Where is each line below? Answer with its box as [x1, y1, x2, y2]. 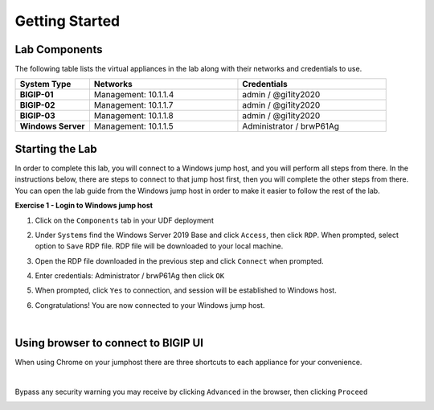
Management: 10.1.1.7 [93, 100, 174, 111]
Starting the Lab [14, 141, 97, 156]
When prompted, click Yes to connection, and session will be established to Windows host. [35, 285, 337, 295]
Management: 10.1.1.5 [93, 121, 174, 132]
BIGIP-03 [19, 110, 55, 121]
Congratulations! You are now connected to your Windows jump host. [35, 300, 265, 310]
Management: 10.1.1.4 [93, 89, 174, 100]
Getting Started [14, 12, 121, 30]
